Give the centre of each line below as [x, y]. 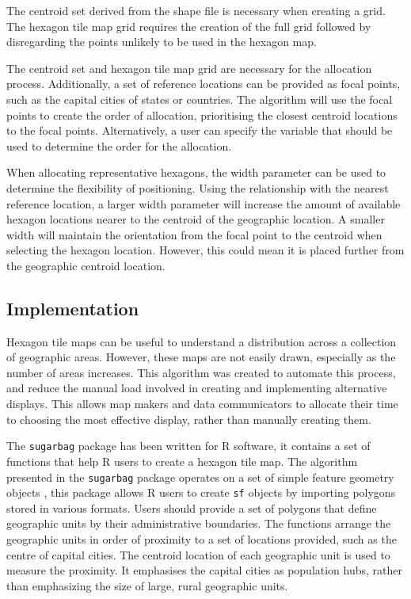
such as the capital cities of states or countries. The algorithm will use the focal [200, 99]
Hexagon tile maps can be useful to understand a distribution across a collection [202, 341]
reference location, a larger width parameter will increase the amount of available [204, 203]
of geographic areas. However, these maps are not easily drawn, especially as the [201, 357]
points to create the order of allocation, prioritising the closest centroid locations [202, 114]
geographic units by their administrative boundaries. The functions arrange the [199, 523]
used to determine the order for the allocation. [119, 145]
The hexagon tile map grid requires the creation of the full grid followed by [189, 26]
